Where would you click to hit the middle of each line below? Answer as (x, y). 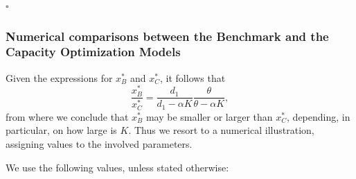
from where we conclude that (67, 116)
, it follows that (193, 77)
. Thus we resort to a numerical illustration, (221, 130)
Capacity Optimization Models (93, 52)
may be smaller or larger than (209, 116)
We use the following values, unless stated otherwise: (117, 167)
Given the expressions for (59, 77)
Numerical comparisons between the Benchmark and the (167, 36)
